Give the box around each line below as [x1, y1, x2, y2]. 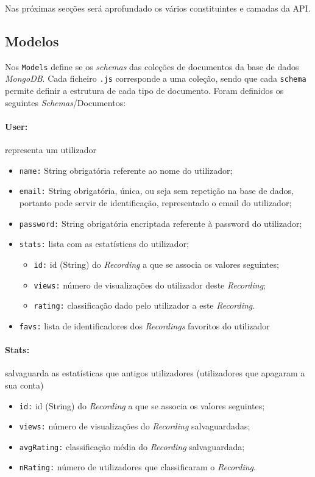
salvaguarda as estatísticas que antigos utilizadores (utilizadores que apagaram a [5, 367, 305, 379]
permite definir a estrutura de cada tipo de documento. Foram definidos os [5, 84, 284, 97]
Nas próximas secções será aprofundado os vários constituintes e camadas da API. [5, 2, 311, 14]
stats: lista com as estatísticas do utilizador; [19, 237, 189, 250]
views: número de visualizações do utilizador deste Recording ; [34, 278, 266, 291]
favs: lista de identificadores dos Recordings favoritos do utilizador [19, 319, 270, 332]
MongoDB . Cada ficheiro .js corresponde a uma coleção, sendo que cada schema [5, 72, 306, 85]
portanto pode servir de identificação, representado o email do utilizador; [19, 196, 292, 209]
